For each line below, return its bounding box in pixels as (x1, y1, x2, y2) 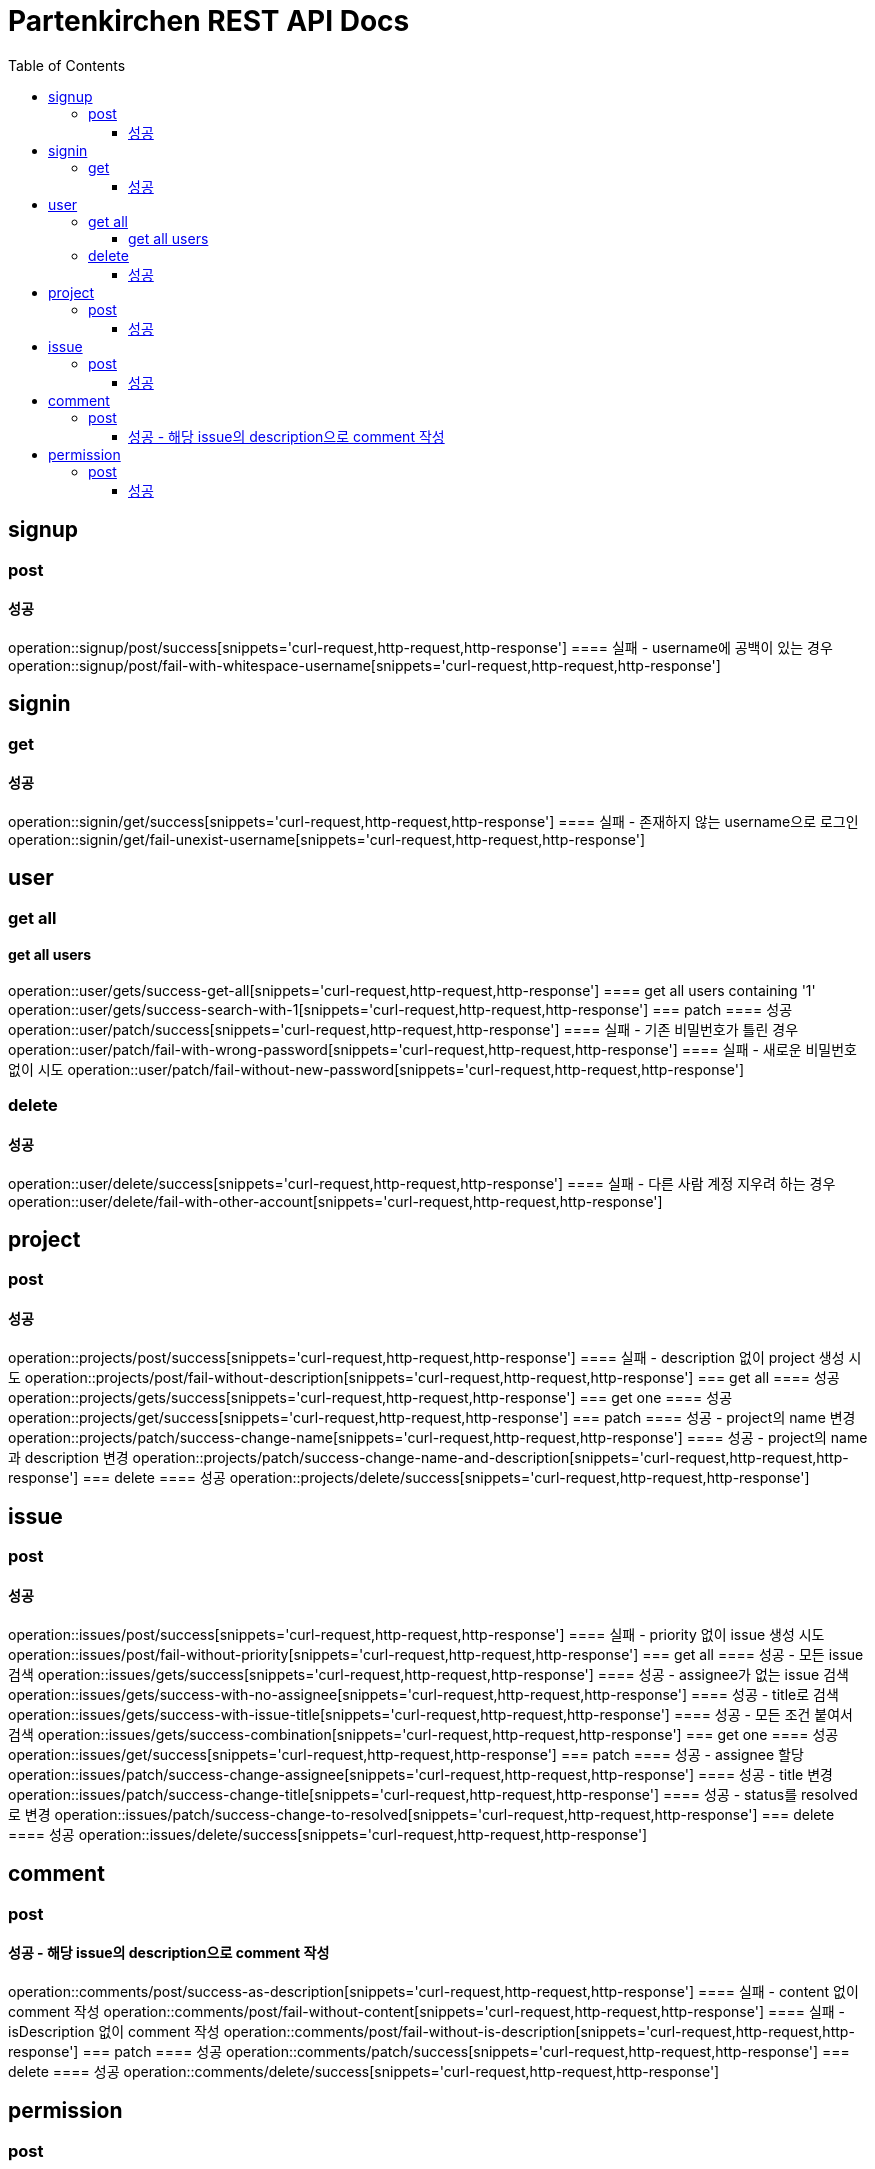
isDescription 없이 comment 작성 (8, 2022, 220, 2040)
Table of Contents (8, 56, 126, 74)
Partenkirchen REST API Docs (8, 4, 410, 38)
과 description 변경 (8, 1448, 129, 1466)
